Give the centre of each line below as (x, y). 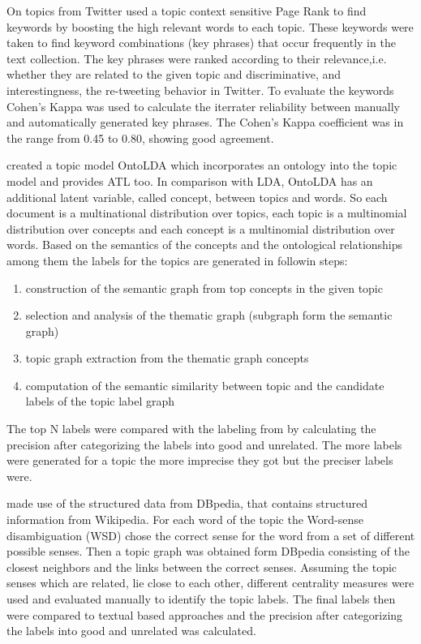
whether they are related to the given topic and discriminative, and (174, 74)
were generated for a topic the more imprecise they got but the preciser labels (200, 460)
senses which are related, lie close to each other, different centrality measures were (210, 583)
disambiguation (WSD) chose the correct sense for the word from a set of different (211, 535)
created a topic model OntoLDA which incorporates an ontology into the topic (202, 165)
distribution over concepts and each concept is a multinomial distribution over (201, 228)
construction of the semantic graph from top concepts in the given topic (204, 288)
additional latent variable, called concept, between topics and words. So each (197, 197)
